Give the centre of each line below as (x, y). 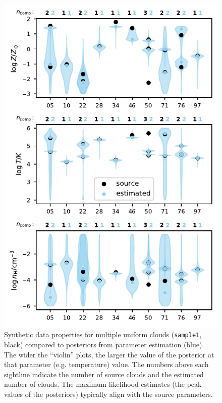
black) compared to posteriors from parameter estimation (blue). (104, 345)
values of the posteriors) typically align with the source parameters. (108, 394)
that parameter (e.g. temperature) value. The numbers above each (106, 364)
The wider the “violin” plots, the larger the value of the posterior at (109, 354)
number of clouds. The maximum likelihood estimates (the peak (103, 384)
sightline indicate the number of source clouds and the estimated (104, 374)
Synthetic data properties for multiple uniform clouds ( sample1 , (103, 334)
